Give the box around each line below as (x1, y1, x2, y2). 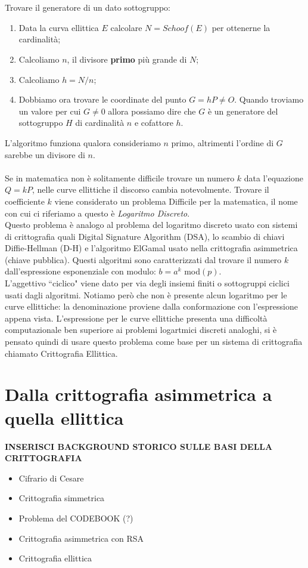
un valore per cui (18, 104, 81, 117)
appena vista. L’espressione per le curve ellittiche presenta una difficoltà (5, 311, 267, 324)
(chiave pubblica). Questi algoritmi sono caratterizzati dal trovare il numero (5, 253, 282, 266)
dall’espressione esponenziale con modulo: (5, 265, 156, 277)
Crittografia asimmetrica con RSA (18, 532, 144, 544)
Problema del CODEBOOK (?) (18, 511, 133, 524)
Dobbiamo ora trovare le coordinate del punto (18, 93, 186, 106)
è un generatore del (207, 104, 278, 117)
